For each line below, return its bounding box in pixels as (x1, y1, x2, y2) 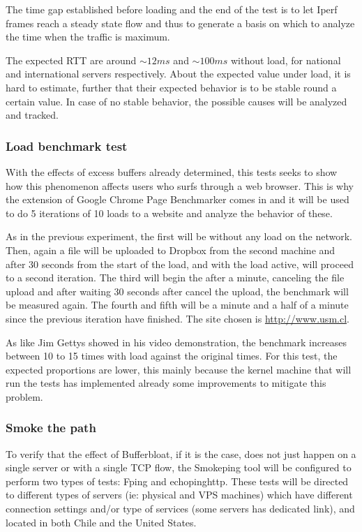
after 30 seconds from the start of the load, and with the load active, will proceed (6, 256, 354, 271)
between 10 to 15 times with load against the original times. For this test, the (6, 348, 338, 363)
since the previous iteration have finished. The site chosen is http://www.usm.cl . (6, 311, 349, 325)
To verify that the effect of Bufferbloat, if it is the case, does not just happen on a (6, 446, 356, 461)
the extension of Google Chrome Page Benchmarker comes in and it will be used (6, 192, 349, 207)
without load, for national (230, 52, 341, 67)
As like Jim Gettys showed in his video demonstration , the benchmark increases (6, 334, 347, 349)
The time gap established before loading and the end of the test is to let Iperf (6, 2, 338, 16)
